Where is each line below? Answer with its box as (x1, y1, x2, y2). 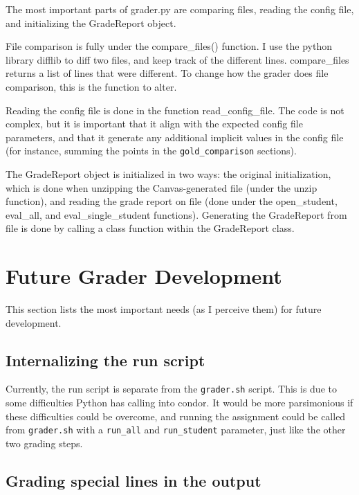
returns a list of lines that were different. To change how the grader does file (6, 66, 329, 80)
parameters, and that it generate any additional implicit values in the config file (6, 129, 344, 144)
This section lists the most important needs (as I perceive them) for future (6, 302, 322, 316)
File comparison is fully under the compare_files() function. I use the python (6, 39, 332, 53)
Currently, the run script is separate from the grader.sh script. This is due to (6, 381, 337, 396)
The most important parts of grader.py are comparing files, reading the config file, (6, 2, 354, 16)
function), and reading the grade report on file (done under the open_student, (6, 194, 338, 208)
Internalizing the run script (6, 349, 205, 370)
